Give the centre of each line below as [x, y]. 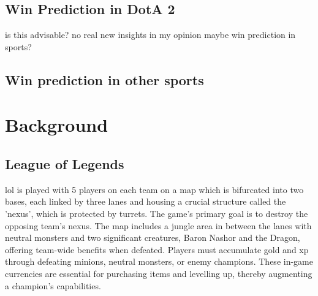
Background [57, 125]
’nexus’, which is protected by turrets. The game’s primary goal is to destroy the [157, 213]
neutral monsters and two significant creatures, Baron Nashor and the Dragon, [153, 237]
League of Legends [65, 163]
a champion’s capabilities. [53, 285]
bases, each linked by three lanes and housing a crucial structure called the [146, 201]
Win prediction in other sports [104, 79]
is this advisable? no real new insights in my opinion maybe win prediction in [150, 35]
